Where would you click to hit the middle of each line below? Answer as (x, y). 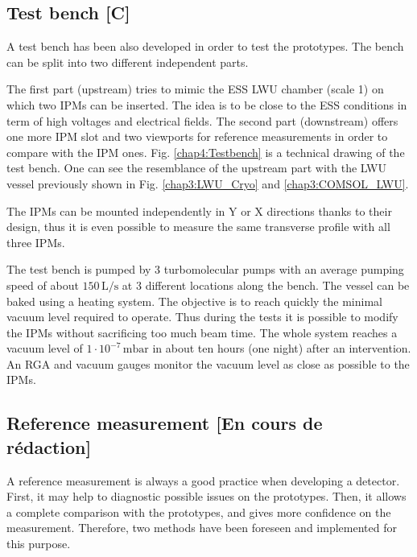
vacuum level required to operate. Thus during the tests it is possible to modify (202, 317)
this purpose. (39, 544)
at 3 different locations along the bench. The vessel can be (266, 285)
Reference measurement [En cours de (165, 423)
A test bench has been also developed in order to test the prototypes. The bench (205, 46)
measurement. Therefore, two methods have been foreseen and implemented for (202, 528)
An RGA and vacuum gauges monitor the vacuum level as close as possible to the (208, 363)
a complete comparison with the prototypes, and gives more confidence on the (199, 512)
